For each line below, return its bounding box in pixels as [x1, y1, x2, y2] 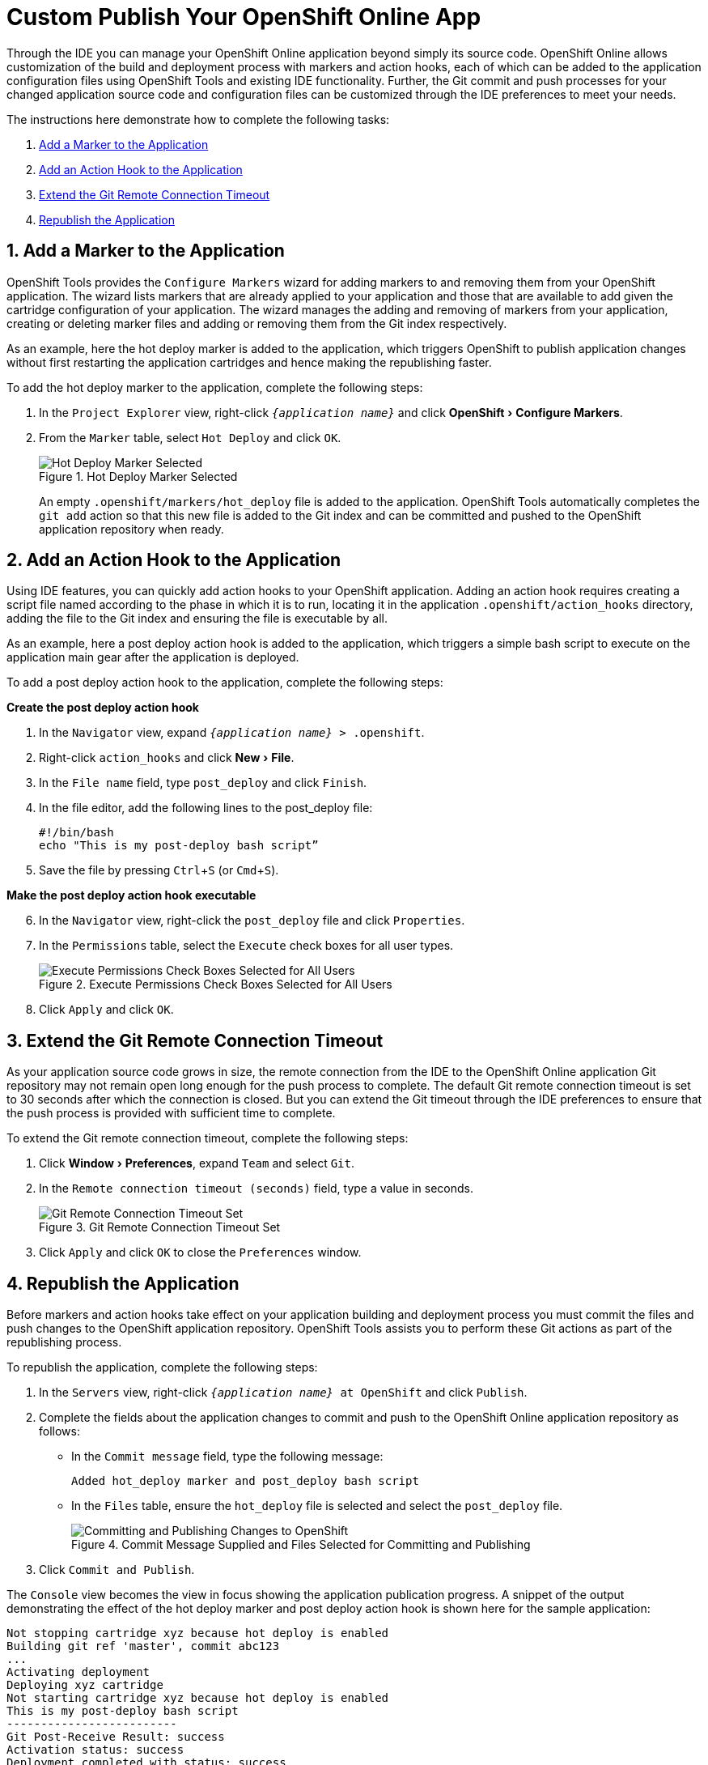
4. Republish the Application [6, 1273, 240, 1294]
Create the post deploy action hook [6, 700, 199, 715]
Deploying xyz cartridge [6, 1678, 163, 1692]
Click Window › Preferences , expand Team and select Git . [39, 1156, 355, 1171]
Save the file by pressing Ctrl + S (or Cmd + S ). [39, 863, 279, 878]
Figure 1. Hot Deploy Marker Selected [39, 469, 238, 483]
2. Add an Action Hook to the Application [6, 550, 341, 571]
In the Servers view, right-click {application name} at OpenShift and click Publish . [39, 1385, 528, 1400]
